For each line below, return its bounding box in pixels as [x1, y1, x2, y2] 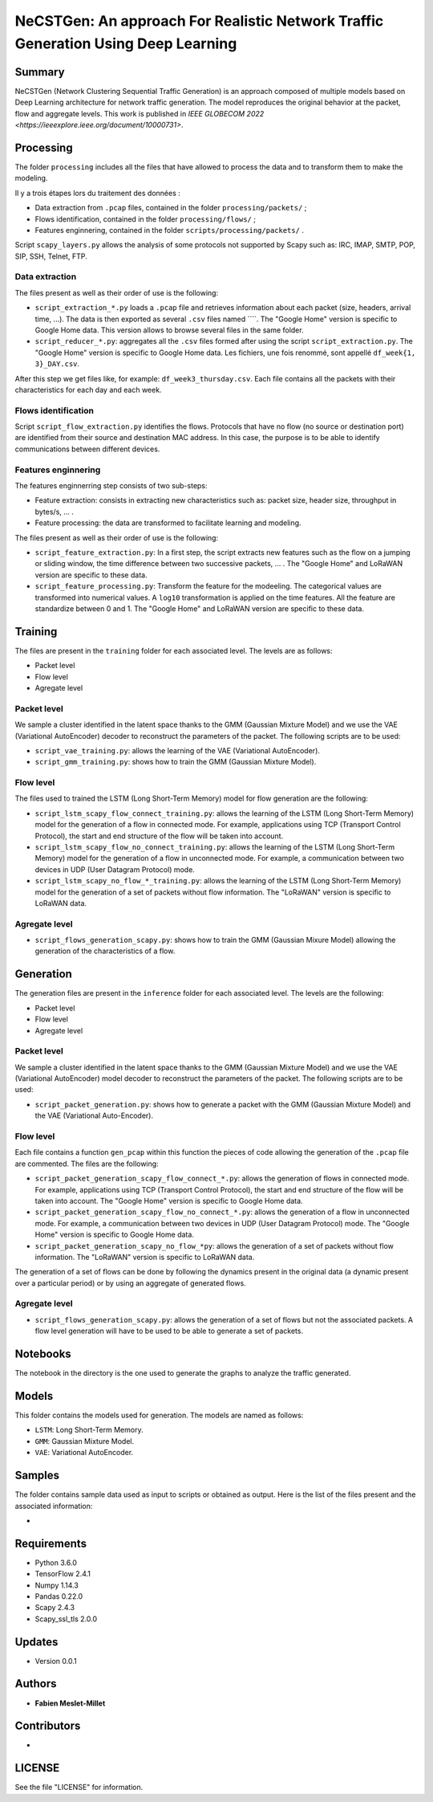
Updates [14, 1635, 59, 1649]
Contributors [14, 1719, 81, 1733]
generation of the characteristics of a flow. [34, 946, 176, 956]
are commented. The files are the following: [14, 1159, 160, 1168]
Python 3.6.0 [34, 1558, 78, 1568]
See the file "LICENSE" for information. [14, 1783, 144, 1792]
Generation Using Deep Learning [14, 35, 237, 52]
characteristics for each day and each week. [14, 385, 162, 394]
